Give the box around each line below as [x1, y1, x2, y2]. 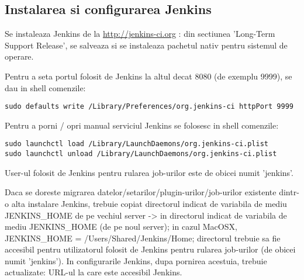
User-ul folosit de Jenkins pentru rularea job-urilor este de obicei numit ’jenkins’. [5, 166, 293, 178]
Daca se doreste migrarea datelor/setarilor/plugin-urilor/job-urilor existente [5, 186, 277, 198]
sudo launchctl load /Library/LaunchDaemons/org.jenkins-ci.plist [5, 140, 269, 148]
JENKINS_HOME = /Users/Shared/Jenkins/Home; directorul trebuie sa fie [5, 231, 281, 244]
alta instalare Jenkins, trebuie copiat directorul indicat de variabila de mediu [11, 197, 287, 209]
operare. [5, 50, 34, 63]
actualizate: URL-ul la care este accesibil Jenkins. [5, 266, 182, 278]
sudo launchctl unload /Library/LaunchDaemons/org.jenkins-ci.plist [5, 150, 277, 158]
